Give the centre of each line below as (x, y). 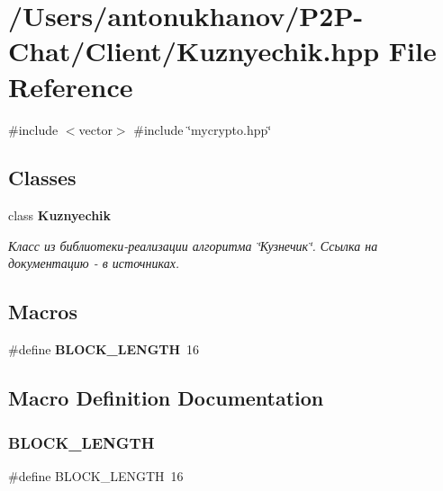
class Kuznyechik (60, 215)
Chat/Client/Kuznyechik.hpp (194, 51)
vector (95, 129)
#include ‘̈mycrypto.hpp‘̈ (203, 129)
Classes (42, 178)
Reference (71, 86)
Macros (43, 312)
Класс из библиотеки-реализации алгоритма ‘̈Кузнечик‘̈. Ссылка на (193, 245)
